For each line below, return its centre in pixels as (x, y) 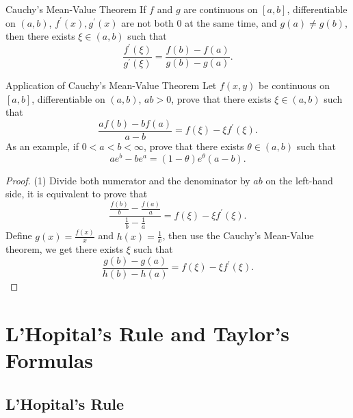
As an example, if (42, 146)
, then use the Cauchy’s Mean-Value (238, 235)
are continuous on (221, 9)
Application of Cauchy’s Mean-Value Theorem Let (111, 85)
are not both (147, 22)
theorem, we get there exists (65, 249)
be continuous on (295, 85)
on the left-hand (299, 180)
